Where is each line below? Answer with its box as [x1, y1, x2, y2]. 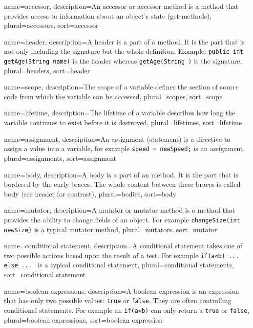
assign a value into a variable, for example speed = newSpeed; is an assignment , [4, 143, 245, 153]
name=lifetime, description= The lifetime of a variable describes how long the [4, 108, 235, 118]
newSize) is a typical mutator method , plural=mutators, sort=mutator [4, 224, 217, 234]
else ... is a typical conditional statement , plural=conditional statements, [4, 260, 234, 270]
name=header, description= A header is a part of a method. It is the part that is [4, 36, 245, 46]
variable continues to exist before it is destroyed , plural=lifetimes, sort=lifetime [4, 117, 242, 128]
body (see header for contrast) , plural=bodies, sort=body [4, 188, 176, 198]
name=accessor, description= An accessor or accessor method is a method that [4, 1, 239, 11]
